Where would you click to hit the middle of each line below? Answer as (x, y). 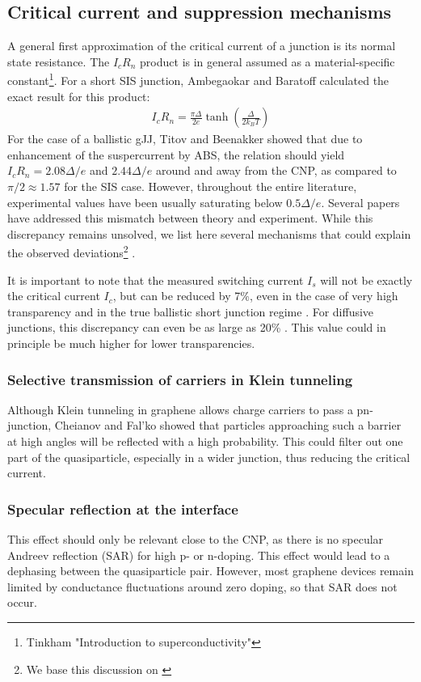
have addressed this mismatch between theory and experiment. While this (190, 218)
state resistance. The (59, 61)
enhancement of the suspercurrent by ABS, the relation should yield (176, 154)
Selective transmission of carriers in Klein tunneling (180, 379)
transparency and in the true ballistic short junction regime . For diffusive (191, 311)
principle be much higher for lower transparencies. (131, 343)
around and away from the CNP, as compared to (276, 170)
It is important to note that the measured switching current (156, 280)
